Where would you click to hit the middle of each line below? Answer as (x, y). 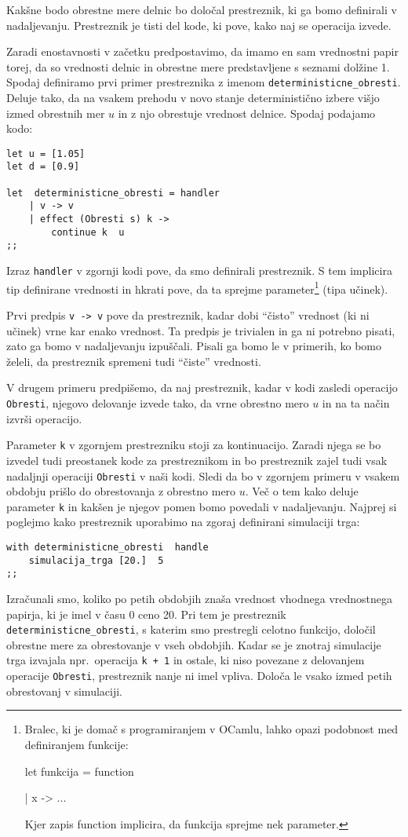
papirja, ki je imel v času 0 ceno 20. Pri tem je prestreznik (146, 614)
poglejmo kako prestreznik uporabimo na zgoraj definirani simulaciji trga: (183, 522)
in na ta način (356, 403)
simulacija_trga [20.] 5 (96, 560)
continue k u (88, 232)
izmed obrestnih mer (56, 113)
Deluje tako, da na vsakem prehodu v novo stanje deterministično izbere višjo (193, 98)
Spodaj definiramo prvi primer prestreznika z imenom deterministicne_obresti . (204, 82)
